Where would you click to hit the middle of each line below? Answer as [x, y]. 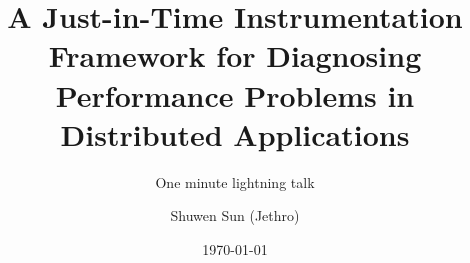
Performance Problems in [235, 94]
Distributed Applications [235, 133]
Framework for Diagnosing [235, 55]
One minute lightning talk [235, 181]
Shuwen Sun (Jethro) [235, 215]
